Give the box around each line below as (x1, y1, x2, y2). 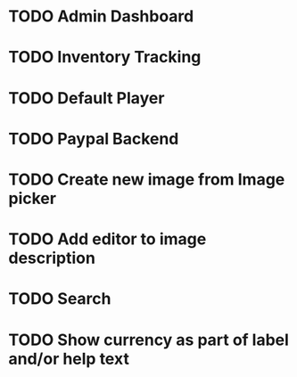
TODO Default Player (8, 87, 165, 108)
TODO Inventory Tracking (8, 47, 202, 68)
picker (8, 188, 57, 209)
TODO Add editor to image (8, 229, 207, 250)
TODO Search (8, 289, 111, 309)
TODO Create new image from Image (8, 169, 285, 189)
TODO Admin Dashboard (8, 6, 194, 27)
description (8, 248, 95, 268)
